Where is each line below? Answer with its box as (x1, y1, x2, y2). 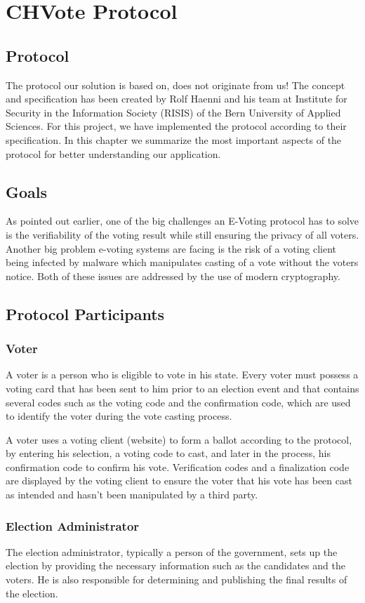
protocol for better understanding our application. (6, 146, 221, 161)
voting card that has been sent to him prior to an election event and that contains (6, 380, 359, 395)
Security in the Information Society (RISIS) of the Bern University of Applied (6, 105, 341, 119)
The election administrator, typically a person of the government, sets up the (6, 544, 338, 559)
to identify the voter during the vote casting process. (6, 409, 232, 423)
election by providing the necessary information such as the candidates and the (6, 558, 345, 573)
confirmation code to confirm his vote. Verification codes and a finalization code (6, 459, 350, 474)
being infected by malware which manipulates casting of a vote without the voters (6, 255, 359, 270)
